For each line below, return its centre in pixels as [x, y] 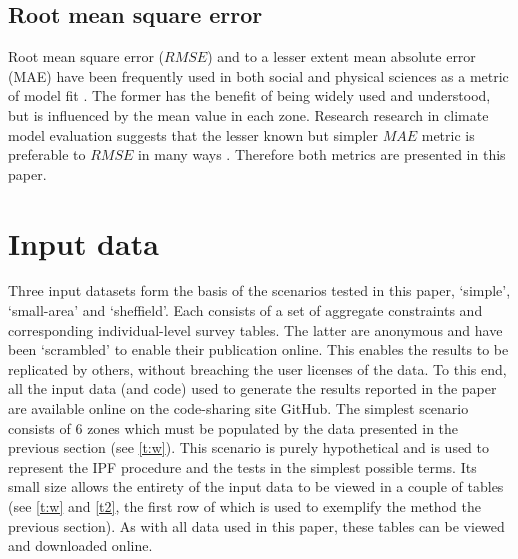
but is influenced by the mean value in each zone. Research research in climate [248, 114]
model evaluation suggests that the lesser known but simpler [193, 134]
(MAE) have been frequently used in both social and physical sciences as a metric [258, 75]
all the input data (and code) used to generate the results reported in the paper [252, 388]
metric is [448, 134]
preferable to [47, 154]
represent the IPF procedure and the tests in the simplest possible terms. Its [242, 466]
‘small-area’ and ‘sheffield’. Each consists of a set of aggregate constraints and [245, 310]
